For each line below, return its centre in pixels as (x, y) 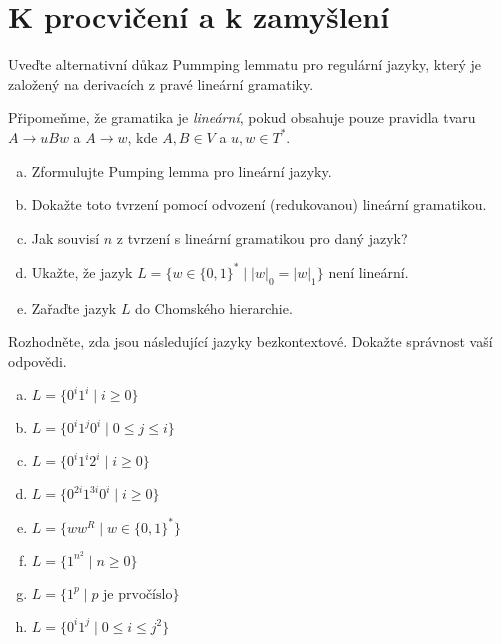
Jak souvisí (65, 237)
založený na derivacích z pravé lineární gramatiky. (161, 83)
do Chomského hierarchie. (214, 307)
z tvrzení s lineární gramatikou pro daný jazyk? (262, 237)
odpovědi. (37, 360)
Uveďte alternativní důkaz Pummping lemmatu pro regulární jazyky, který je (244, 64)
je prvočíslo (138, 594)
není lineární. (368, 271)
